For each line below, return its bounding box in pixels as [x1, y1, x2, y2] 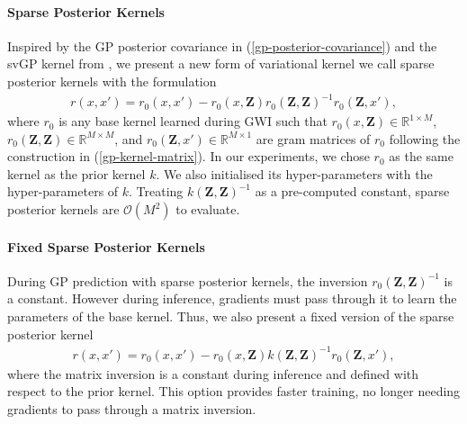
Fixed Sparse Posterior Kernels [7, 237, 205, 256]
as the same [389, 147, 454, 166]
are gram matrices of [256, 129, 371, 148]
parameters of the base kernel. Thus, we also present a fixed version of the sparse [7, 307, 454, 326]
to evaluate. [175, 200, 240, 219]
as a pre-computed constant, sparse [255, 182, 450, 201]
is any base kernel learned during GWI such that [58, 112, 328, 131]
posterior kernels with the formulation [7, 71, 217, 90]
